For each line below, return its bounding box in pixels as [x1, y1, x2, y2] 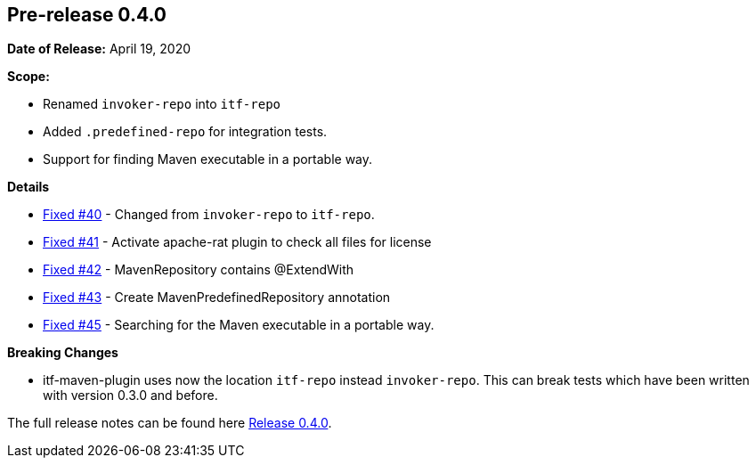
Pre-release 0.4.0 [7, 4, 167, 26]
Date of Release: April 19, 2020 [7, 41, 191, 57]
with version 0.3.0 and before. [43, 387, 218, 404]
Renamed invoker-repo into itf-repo [43, 96, 281, 112]
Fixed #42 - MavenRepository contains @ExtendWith [43, 262, 354, 278]
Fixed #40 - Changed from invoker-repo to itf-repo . [43, 207, 375, 223]
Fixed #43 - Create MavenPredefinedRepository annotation [43, 290, 391, 306]
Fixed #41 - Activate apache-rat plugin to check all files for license [43, 234, 432, 250]
